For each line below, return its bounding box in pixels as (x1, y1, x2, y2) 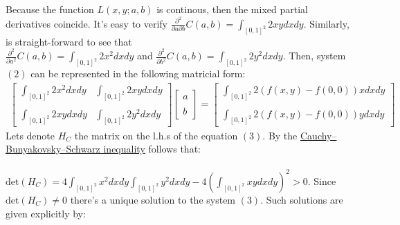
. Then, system (282, 48, 346, 63)
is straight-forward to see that (6, 34, 132, 48)
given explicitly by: (6, 206, 86, 220)
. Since (307, 173, 336, 188)
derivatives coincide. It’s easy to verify (6, 16, 168, 30)
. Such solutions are (260, 192, 343, 206)
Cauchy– (300, 128, 337, 142)
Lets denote (6, 128, 55, 142)
